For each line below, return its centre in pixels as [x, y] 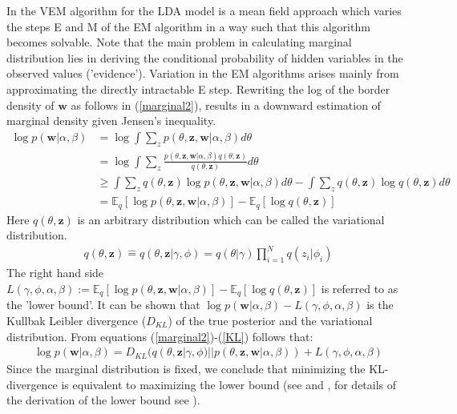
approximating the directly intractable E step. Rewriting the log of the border [198, 88]
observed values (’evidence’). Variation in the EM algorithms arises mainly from [203, 73]
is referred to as [360, 288]
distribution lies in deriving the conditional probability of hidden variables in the [205, 57]
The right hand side [55, 273]
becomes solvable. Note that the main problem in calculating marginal [179, 42]
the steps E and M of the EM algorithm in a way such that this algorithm [188, 26]
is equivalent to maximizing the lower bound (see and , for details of [229, 384]
